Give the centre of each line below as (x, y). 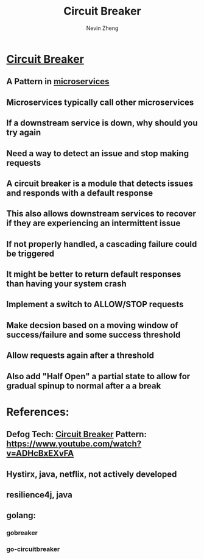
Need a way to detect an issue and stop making (98, 153)
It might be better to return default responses (94, 275)
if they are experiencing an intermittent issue (93, 223)
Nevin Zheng (102, 28)
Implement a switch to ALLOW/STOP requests (95, 304)
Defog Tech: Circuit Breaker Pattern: (77, 434)
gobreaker (22, 533)
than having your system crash (66, 284)
